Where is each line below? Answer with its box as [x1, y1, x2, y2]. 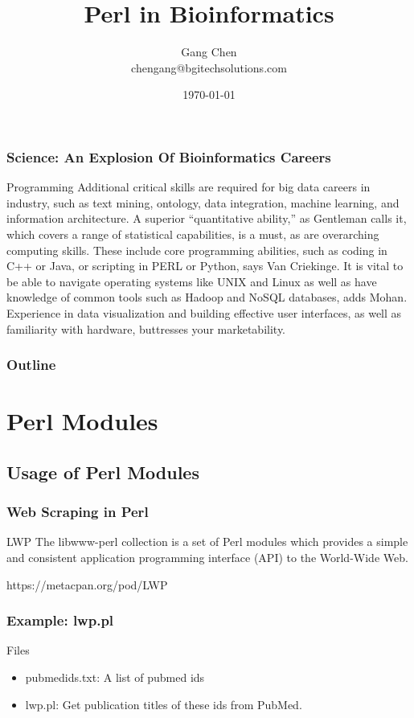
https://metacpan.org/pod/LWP [6, 576, 168, 593]
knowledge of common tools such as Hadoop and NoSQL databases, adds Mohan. [6, 289, 408, 306]
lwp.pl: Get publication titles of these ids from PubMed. [25, 695, 302, 712]
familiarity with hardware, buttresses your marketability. [6, 320, 286, 337]
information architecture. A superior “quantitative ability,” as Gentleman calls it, [6, 210, 407, 227]
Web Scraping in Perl [6, 502, 149, 522]
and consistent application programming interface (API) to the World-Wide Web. [6, 548, 408, 565]
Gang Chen [181, 43, 237, 60]
